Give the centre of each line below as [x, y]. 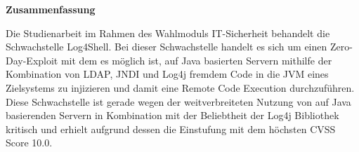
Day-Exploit [32, 60]
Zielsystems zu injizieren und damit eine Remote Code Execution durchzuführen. [180, 87]
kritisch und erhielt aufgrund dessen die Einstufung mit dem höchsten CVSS [171, 129]
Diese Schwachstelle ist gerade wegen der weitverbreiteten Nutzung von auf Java [178, 101]
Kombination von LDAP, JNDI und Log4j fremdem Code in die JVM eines [167, 74]
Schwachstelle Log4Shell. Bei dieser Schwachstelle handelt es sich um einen [167, 47]
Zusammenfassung [51, 9]
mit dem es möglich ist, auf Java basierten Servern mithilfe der [196, 60]
